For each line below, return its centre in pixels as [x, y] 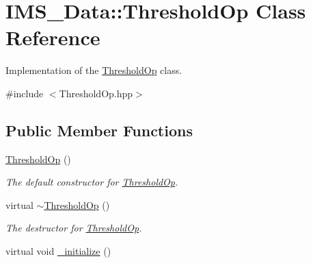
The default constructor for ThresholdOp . [92, 182]
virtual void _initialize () [58, 251]
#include [25, 93]
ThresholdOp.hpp [96, 93]
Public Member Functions [99, 130]
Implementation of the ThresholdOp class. [94, 70]
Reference [53, 37]
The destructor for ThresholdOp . [74, 228]
